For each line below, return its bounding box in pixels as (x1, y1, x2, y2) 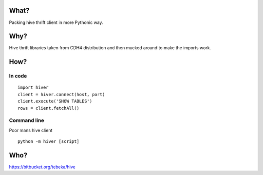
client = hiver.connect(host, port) (18, 92, 105, 97)
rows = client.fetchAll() (18, 105, 80, 111)
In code (9, 73, 27, 79)
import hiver (18, 85, 49, 90)
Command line (9, 117, 44, 124)
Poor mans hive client (9, 127, 53, 133)
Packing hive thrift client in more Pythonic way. (9, 19, 103, 25)
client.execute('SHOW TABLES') (18, 98, 93, 104)
